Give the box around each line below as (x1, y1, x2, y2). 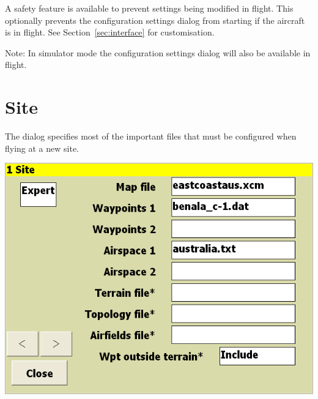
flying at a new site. (5, 141, 79, 154)
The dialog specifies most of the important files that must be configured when (5, 130, 297, 143)
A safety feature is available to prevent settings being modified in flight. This (5, 2, 294, 14)
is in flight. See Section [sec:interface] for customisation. (5, 26, 215, 39)
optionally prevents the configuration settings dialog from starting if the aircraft (5, 13, 305, 26)
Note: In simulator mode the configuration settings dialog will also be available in (5, 46, 311, 59)
